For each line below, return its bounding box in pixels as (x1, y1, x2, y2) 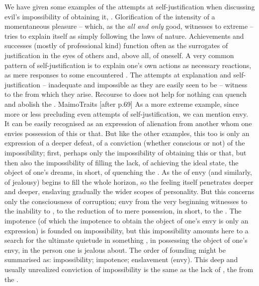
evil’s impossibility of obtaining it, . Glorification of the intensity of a (4, 11, 215, 21)
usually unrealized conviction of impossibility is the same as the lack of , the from (4, 264, 254, 275)
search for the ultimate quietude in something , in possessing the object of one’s (4, 235, 248, 245)
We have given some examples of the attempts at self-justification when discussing (4, 1, 255, 11)
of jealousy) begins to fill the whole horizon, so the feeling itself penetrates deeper (4, 176, 254, 187)
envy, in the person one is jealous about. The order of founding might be (4, 244, 226, 255)
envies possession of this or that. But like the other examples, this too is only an (4, 128, 250, 138)
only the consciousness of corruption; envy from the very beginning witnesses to (4, 196, 248, 206)
